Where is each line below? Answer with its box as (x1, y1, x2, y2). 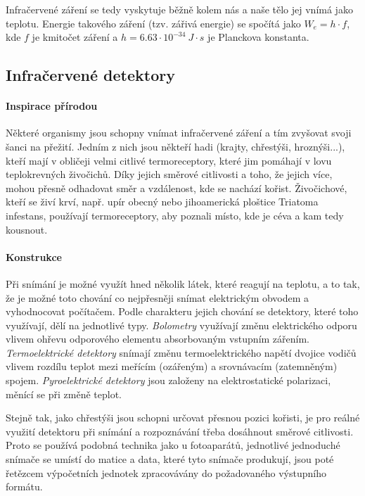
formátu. (6, 479, 43, 494)
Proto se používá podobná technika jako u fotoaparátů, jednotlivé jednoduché (6, 438, 340, 452)
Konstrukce (6, 249, 62, 264)
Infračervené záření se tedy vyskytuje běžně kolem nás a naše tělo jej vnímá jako (6, 2, 353, 16)
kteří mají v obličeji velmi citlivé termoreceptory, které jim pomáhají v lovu (6, 153, 332, 167)
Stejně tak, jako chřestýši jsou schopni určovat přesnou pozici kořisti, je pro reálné (6, 410, 360, 425)
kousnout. (6, 222, 48, 236)
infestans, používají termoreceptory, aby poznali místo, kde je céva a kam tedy (6, 208, 344, 222)
